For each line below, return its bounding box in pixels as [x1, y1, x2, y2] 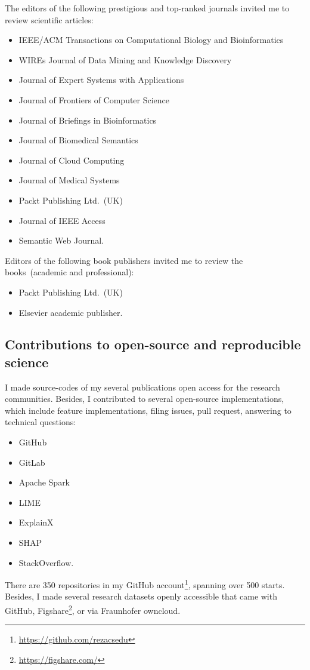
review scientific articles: [5, 13, 94, 26]
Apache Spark [18, 476, 70, 488]
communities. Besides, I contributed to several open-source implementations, [5, 392, 284, 405]
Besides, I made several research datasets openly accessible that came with [5, 590, 277, 603]
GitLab [18, 456, 45, 468]
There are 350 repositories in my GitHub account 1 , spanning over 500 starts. [5, 577, 285, 591]
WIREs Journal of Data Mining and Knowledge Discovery [18, 53, 232, 66]
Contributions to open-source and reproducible [5, 335, 301, 354]
